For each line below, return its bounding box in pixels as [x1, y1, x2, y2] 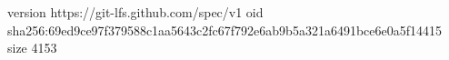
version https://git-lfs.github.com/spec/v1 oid [7, 3, 264, 21]
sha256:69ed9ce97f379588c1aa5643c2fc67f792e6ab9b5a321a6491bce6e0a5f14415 [7, 20, 443, 39]
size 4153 [7, 38, 57, 57]
